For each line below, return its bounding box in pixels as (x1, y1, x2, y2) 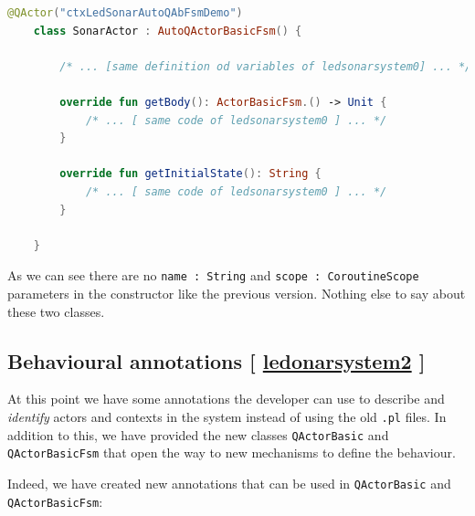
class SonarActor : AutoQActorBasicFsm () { (33, 24, 302, 37)
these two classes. (7, 301, 105, 321)
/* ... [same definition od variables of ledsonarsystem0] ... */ (59, 59, 472, 73)
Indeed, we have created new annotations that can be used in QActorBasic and (7, 473, 451, 492)
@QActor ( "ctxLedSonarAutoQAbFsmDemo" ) (7, 6, 243, 19)
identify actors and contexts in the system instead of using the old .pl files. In (7, 406, 447, 426)
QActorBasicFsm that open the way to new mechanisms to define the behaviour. (7, 443, 456, 462)
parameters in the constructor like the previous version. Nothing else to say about (7, 283, 466, 302)
